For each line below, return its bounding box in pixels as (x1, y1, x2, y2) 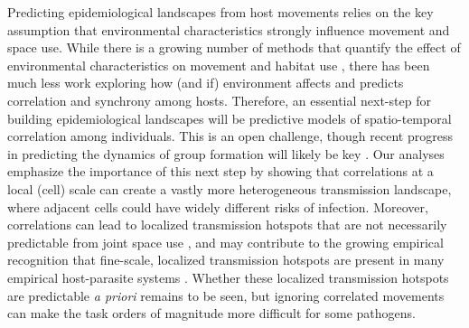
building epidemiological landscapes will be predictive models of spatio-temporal (7, 108, 452, 127)
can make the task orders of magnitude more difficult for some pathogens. (7, 304, 416, 323)
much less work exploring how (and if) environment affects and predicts (7, 73, 404, 92)
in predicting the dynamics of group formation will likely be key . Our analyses (7, 144, 445, 163)
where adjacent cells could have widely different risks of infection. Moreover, (7, 197, 428, 216)
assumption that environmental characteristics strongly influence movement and (7, 20, 450, 39)
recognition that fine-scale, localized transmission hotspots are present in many (7, 250, 445, 269)
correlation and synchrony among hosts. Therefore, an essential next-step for (7, 90, 431, 109)
